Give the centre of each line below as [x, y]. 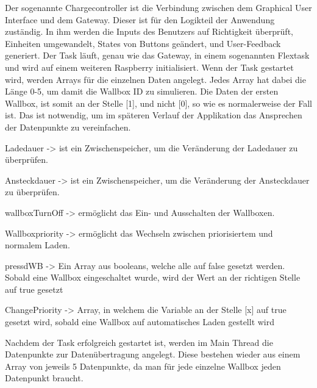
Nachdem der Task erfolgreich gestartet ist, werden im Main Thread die [139, 342]
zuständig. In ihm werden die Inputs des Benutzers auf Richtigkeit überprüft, [149, 31]
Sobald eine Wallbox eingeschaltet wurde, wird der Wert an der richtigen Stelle [153, 277]
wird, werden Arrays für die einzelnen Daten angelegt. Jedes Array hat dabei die [155, 79]
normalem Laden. [37, 245]
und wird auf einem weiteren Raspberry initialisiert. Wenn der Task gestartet [149, 67]
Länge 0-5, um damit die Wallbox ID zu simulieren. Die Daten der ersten [142, 91]
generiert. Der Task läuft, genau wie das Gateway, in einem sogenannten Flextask [157, 55]
